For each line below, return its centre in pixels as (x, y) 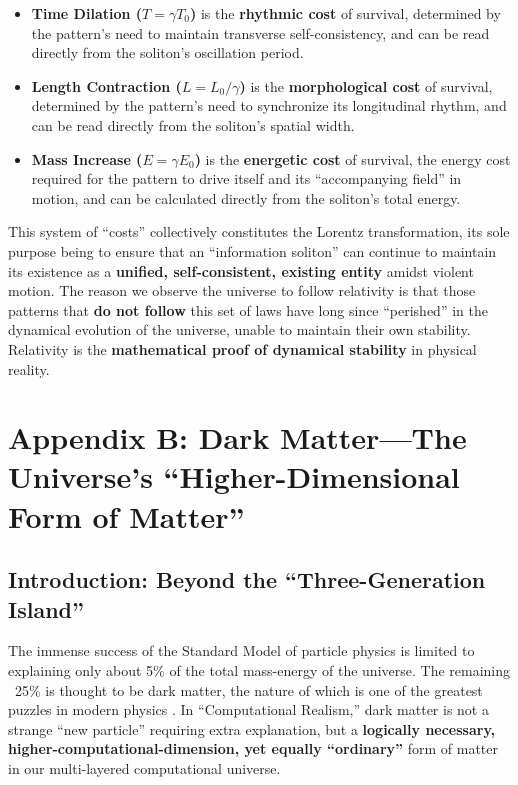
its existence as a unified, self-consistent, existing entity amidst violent (241, 270)
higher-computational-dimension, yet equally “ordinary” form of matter (253, 748)
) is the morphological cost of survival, (366, 85)
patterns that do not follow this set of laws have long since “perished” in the (248, 309)
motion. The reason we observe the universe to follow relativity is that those (242, 290)
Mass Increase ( (87, 158)
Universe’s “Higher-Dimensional (234, 476)
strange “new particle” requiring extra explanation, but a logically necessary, (252, 728)
